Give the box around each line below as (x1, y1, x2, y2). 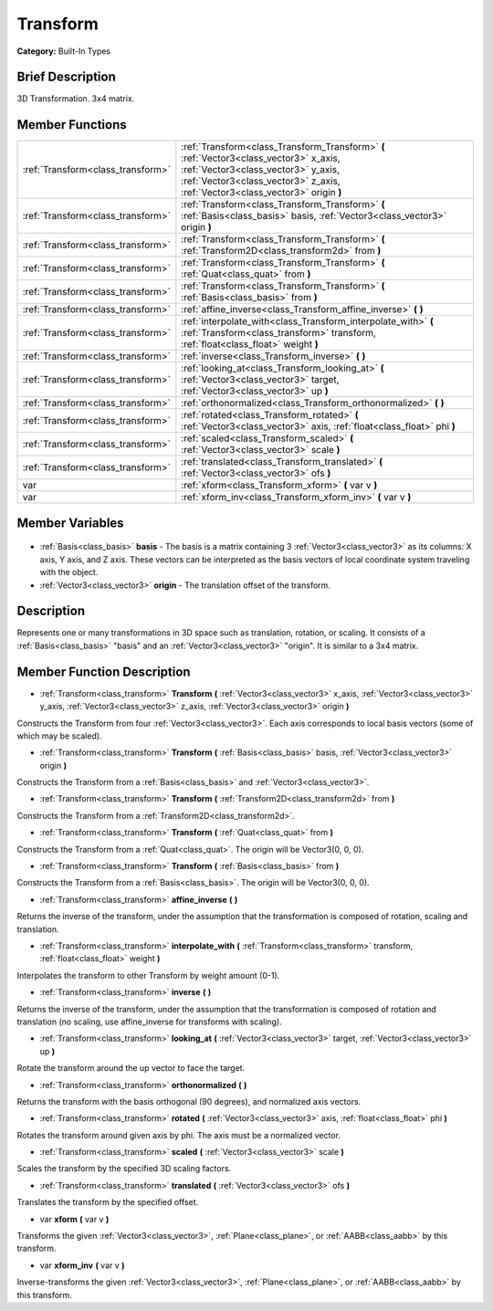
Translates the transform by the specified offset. (16, 1197, 199, 1208)
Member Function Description (16, 664, 191, 679)
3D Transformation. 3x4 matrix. (16, 93, 135, 104)
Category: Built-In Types (16, 46, 111, 57)
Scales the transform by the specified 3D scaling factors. (16, 1163, 232, 1174)
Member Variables (16, 515, 124, 530)
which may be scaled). (16, 730, 102, 741)
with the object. (39, 567, 99, 578)
